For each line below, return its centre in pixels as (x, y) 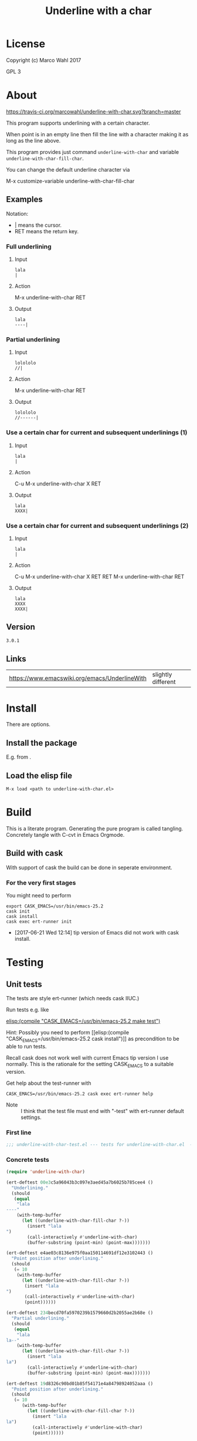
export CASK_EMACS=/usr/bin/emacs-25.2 (55, 906)
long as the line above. (33, 140)
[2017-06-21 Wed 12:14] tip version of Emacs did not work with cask (97, 932)
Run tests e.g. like (28, 1010)
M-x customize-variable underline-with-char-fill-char (70, 181)
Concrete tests (28, 1159)
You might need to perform (39, 895)
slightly (162, 675)
